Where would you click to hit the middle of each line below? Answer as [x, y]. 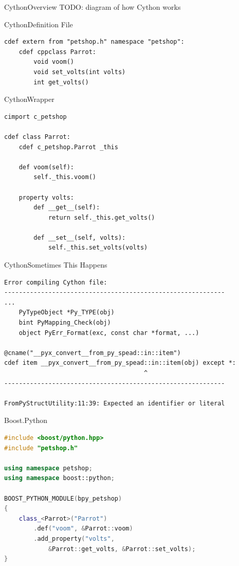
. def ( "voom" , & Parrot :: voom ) [83, 529]
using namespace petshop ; [48, 468]
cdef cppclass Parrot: [57, 52]
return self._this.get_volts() [102, 217]
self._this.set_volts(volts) [98, 248]
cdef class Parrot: [37, 137]
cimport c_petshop [35, 117]
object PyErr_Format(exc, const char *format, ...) [109, 333]
